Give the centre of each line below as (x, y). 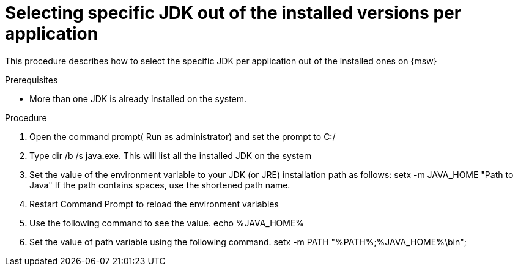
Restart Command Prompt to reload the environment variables (154, 204)
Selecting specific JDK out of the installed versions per (233, 13)
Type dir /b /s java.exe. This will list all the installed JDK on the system (171, 155)
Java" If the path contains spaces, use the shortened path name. (160, 185)
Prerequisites (31, 80)
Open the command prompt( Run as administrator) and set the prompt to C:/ (183, 136)
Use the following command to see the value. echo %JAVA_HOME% (167, 223)
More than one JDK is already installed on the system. (138, 98)
